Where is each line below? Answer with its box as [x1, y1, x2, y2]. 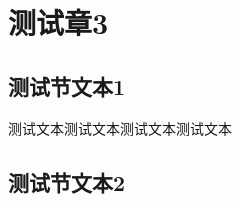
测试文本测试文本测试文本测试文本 [8, 117, 232, 138]
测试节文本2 [8, 166, 126, 197]
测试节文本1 [8, 70, 126, 101]
